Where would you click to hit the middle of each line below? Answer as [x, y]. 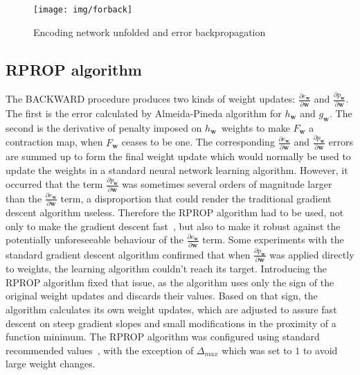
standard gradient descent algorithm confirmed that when [128, 254]
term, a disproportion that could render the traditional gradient [196, 198]
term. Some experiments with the [273, 239]
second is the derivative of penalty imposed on [104, 127]
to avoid [320, 350]
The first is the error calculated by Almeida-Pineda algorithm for [144, 113]
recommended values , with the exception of [100, 350]
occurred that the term [54, 184]
